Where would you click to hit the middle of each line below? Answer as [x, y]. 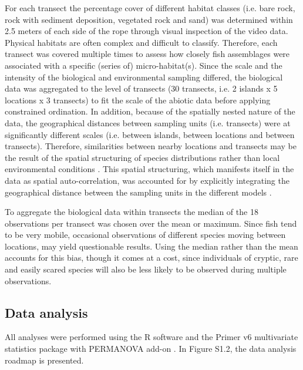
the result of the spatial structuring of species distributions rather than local [142, 157]
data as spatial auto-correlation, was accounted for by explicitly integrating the [147, 180]
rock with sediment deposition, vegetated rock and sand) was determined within [149, 19]
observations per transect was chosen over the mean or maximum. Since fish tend [151, 223]
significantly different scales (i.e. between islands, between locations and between [150, 134]
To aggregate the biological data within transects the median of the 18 [132, 212]
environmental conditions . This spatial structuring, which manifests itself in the [149, 169]
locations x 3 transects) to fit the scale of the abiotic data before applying [138, 100]
